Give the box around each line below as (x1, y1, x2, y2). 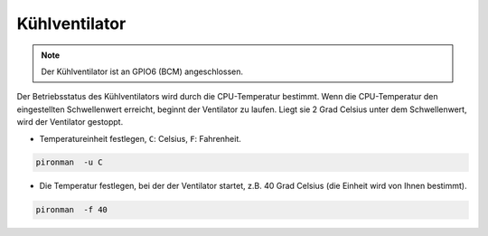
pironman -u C (35, 157, 103, 167)
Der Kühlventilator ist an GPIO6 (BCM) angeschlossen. (41, 66, 244, 77)
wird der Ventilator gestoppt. (16, 117, 124, 127)
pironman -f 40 (35, 204, 108, 215)
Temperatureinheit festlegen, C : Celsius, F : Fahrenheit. (39, 133, 241, 144)
